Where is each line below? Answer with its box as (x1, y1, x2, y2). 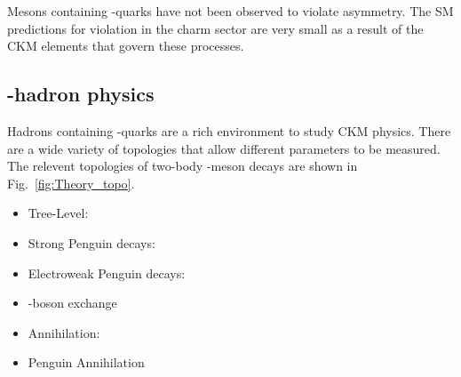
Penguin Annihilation (28, 353, 145, 372)
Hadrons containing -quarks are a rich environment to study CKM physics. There (7, 121, 451, 140)
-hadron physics (7, 80, 155, 108)
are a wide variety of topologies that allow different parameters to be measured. (7, 139, 441, 157)
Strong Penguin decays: (28, 233, 155, 252)
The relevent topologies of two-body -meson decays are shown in (7, 156, 358, 175)
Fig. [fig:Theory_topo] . (7, 173, 135, 192)
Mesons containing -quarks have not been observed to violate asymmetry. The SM (7, 2, 454, 20)
